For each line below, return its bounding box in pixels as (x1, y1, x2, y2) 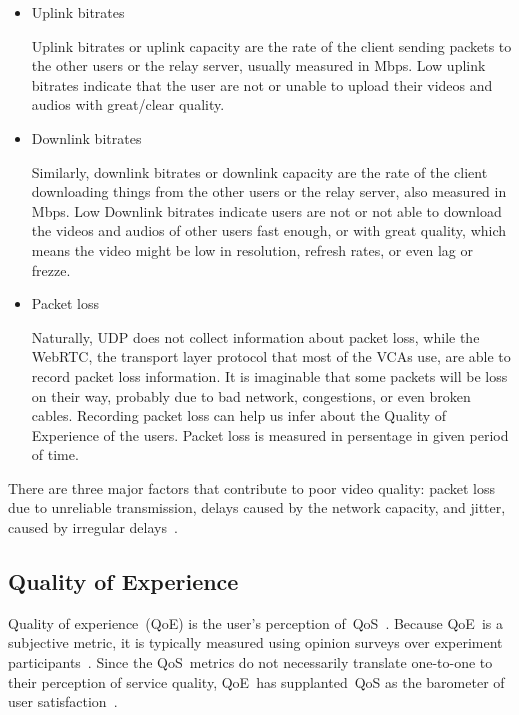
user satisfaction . (8, 691, 118, 712)
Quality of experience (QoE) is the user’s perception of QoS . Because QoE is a (8, 612, 503, 633)
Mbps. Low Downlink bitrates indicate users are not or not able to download (31, 200, 502, 221)
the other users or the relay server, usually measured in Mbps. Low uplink (31, 55, 486, 76)
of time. (31, 444, 79, 465)
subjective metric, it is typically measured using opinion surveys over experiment (8, 632, 503, 653)
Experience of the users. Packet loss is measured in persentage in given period (31, 424, 509, 445)
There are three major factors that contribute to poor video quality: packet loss (8, 477, 496, 498)
